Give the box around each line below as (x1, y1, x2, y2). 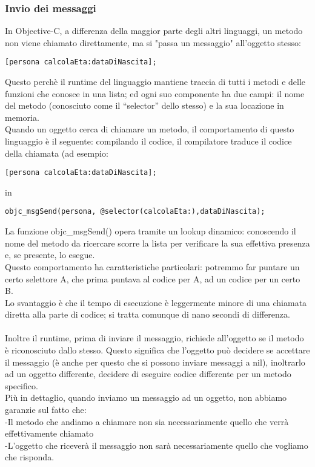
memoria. (5, 111, 39, 123)
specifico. (5, 379, 38, 392)
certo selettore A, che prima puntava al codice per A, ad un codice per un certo (5, 272, 300, 285)
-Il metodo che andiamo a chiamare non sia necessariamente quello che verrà (5, 415, 289, 428)
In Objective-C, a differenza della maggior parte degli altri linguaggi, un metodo (5, 24, 303, 37)
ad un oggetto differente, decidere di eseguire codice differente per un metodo (5, 367, 291, 380)
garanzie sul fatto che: (5, 403, 87, 416)
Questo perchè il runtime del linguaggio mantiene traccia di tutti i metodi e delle (5, 75, 306, 88)
